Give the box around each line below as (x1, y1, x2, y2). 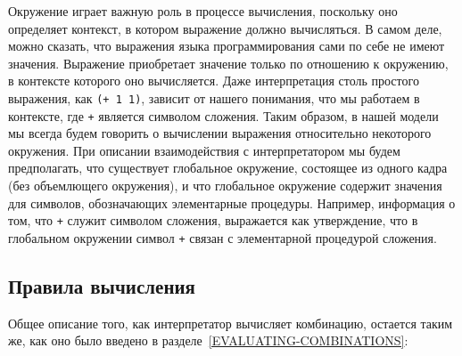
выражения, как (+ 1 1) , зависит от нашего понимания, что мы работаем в (8, 88, 420, 107)
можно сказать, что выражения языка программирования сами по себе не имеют (8, 36, 445, 55)
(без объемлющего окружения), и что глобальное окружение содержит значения (8, 176, 442, 195)
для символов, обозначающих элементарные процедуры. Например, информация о (8, 193, 456, 212)
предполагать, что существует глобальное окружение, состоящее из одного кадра (8, 158, 448, 177)
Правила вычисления (8, 271, 195, 299)
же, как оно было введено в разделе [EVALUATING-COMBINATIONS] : (8, 331, 408, 350)
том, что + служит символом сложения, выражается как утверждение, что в (8, 211, 418, 230)
